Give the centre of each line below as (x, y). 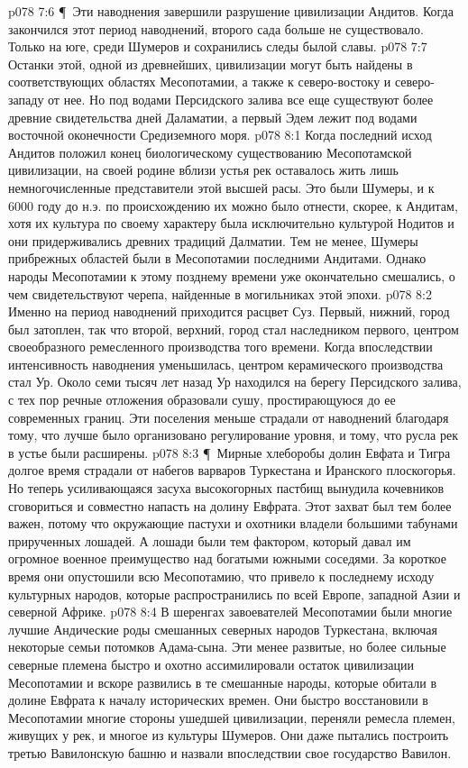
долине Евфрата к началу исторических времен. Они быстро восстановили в (218, 700)
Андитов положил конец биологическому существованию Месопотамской (210, 152)
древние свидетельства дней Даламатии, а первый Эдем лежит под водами (213, 117)
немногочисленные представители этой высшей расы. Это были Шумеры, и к (221, 187)
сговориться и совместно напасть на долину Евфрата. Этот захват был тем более (230, 505)
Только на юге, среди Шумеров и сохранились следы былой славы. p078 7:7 (218, 46)
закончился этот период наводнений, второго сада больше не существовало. (216, 28)
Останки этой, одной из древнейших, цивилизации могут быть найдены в (211, 64)
